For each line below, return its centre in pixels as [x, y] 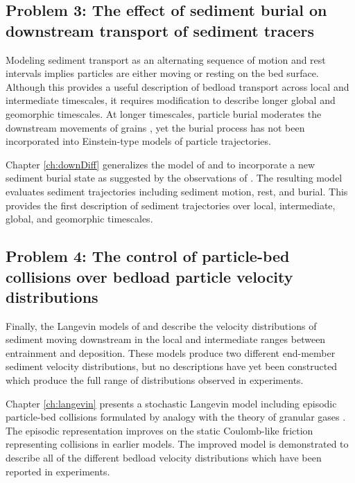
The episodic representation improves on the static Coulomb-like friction [159, 430]
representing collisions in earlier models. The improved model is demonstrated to [177, 444]
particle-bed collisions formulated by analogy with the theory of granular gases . [176, 417]
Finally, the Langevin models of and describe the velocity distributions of [161, 325]
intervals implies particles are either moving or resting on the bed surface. [162, 73]
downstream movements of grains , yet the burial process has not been [155, 127]
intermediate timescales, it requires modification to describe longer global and [171, 100]
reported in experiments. [58, 471]
